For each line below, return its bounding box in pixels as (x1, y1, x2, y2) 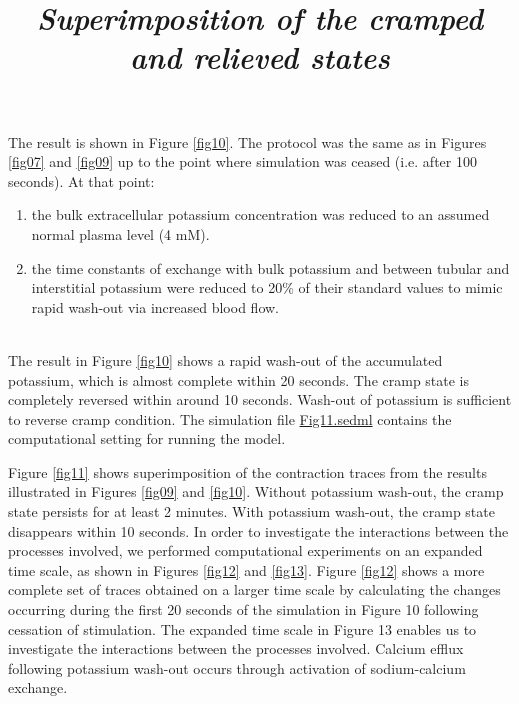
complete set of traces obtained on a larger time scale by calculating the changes (8, 579, 501, 600)
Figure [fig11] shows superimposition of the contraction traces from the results (8, 461, 487, 482)
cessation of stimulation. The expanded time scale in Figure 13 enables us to (8, 618, 477, 639)
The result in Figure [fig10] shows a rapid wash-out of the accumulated (8, 349, 443, 370)
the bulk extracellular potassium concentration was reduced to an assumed (31, 204, 490, 225)
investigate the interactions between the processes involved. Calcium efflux (8, 638, 464, 659)
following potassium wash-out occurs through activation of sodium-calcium (8, 657, 466, 678)
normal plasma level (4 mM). (31, 223, 210, 244)
